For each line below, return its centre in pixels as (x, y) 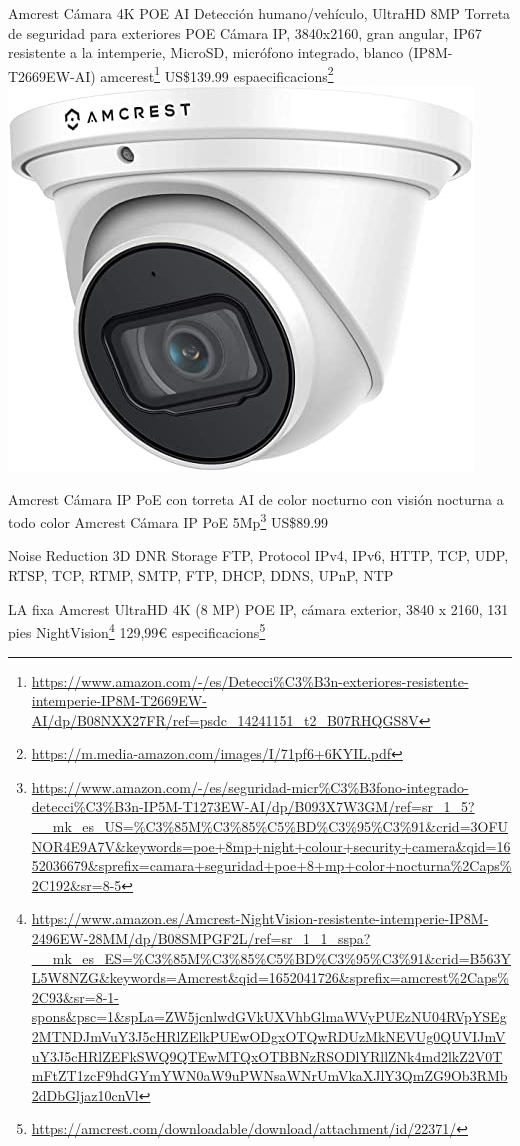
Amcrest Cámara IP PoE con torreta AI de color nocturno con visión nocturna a (256, 498)
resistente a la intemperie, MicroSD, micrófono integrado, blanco (206, 52)
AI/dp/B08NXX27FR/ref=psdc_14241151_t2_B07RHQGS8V (225, 719)
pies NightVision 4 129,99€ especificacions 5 (137, 630)
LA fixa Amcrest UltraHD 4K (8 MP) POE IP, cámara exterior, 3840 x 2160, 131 (258, 608)
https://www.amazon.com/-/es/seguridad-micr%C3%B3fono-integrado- (250, 786)
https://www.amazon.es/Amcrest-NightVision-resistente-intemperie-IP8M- (260, 918)
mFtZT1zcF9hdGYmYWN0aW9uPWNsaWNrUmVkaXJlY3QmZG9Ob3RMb (269, 1075)
